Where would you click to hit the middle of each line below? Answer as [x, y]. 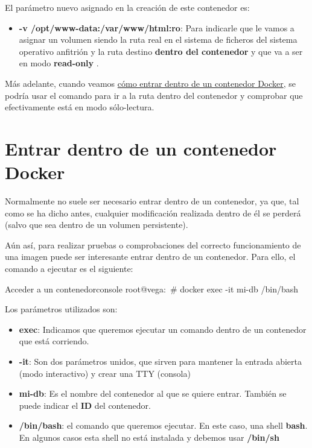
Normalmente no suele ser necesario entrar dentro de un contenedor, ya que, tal [152, 201]
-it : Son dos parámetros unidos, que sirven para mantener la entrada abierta [160, 361]
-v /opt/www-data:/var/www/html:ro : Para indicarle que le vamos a [157, 27]
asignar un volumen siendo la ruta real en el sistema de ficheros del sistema [158, 39]
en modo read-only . [59, 63]
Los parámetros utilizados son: [61, 309]
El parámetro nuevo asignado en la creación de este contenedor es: [127, 7]
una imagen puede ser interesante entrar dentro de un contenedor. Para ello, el [150, 257]
